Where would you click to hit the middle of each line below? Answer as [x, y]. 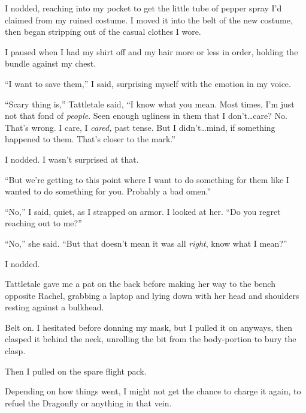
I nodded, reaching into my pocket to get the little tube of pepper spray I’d [143, 8]
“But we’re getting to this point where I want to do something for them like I [147, 179]
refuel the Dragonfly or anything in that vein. [88, 402]
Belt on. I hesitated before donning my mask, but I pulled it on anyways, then [149, 327]
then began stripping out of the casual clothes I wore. [103, 32]
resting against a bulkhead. [54, 307]
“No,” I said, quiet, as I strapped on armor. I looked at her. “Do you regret [143, 211]
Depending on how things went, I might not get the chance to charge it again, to [153, 391]
